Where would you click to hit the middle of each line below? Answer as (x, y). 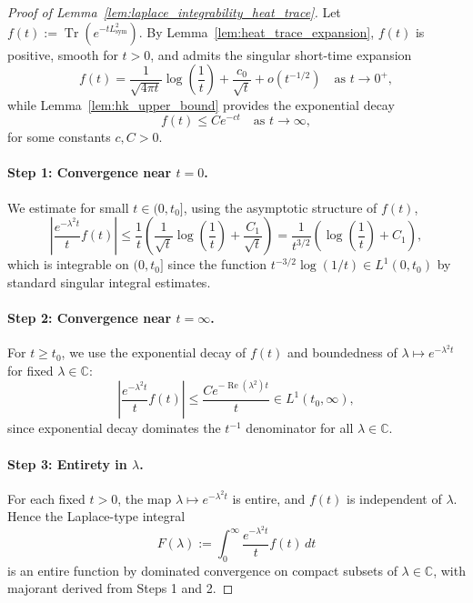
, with (449, 570)
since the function (217, 264)
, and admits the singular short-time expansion (281, 54)
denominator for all (300, 428)
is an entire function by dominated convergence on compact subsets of (202, 570)
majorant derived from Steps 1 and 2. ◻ (121, 588)
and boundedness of (342, 352)
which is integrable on (68, 264)
